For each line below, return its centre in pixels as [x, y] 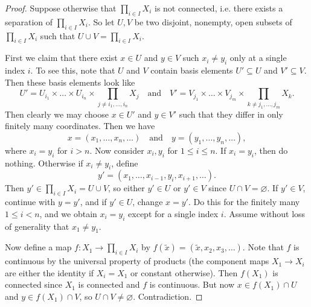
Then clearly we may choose [57, 114]
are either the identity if [50, 272]
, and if [93, 202]
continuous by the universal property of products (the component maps [137, 261]
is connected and [109, 284]
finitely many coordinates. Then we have [80, 126]
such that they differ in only [231, 114]
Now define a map [38, 247]
